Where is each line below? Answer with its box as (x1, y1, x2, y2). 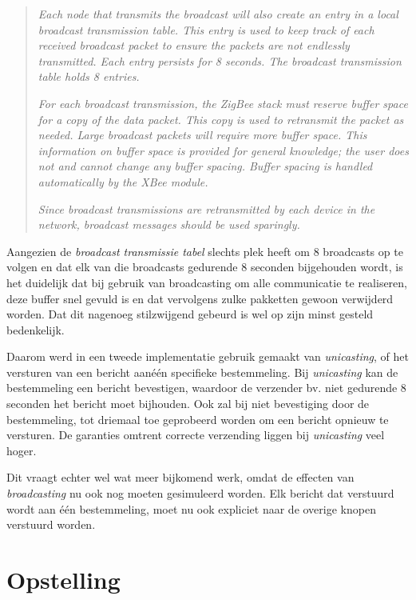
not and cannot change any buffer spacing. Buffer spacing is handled (38, 158, 373, 174)
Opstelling (6, 563, 121, 595)
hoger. (6, 442, 37, 458)
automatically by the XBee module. (38, 173, 208, 190)
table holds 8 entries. (38, 68, 140, 85)
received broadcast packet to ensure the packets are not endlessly (38, 37, 350, 54)
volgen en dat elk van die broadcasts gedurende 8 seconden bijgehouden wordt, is (6, 258, 403, 275)
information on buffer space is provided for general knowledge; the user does (38, 142, 409, 158)
